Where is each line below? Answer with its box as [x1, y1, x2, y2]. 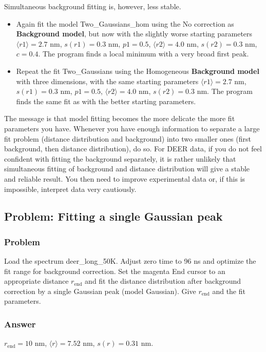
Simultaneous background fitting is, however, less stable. [4, 1, 181, 11]
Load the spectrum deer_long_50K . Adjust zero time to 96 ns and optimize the [4, 256, 256, 266]
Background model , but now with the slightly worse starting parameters [16, 28, 253, 39]
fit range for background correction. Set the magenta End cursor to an [4, 265, 225, 276]
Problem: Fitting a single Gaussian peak [4, 208, 223, 224]
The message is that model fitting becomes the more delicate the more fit [4, 113, 235, 124]
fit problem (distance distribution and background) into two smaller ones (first [4, 133, 251, 144]
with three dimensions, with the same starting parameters [16, 75, 199, 86]
